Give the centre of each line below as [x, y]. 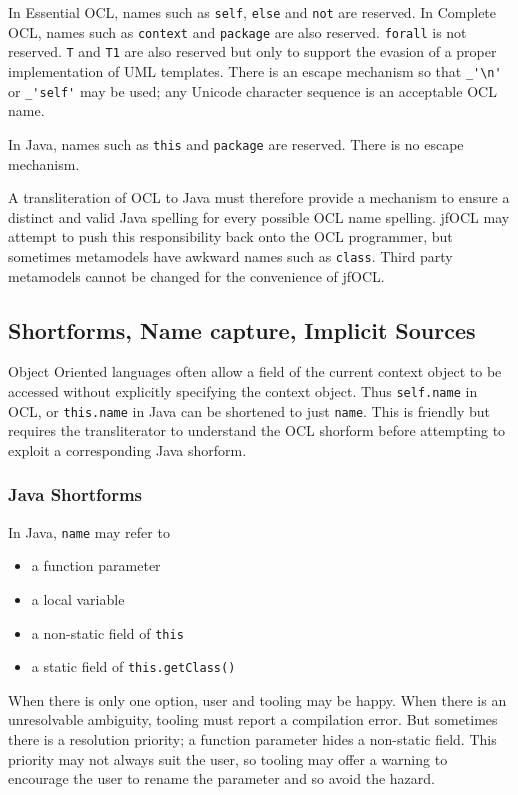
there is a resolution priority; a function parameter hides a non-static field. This [252, 739]
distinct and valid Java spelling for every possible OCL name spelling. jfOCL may [259, 216]
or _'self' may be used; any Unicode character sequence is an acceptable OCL [252, 90]
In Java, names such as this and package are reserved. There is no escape [236, 143]
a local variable [78, 598]
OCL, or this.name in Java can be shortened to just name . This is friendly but [249, 410]
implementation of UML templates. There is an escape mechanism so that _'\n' [255, 70]
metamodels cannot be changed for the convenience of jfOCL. [196, 275]
